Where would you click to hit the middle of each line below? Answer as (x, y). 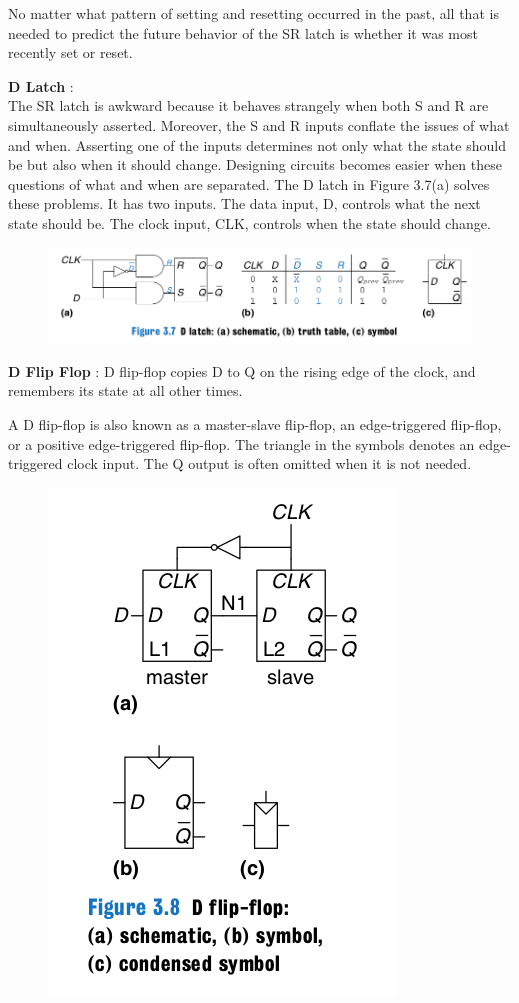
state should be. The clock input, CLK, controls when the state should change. (249, 222)
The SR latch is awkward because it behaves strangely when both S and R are (248, 105)
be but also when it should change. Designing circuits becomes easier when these (255, 164)
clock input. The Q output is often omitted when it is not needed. (269, 463)
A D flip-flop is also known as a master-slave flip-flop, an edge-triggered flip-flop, (255, 423)
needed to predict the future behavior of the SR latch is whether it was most (243, 32)
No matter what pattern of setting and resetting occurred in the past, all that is (253, 13)
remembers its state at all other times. (125, 390)
